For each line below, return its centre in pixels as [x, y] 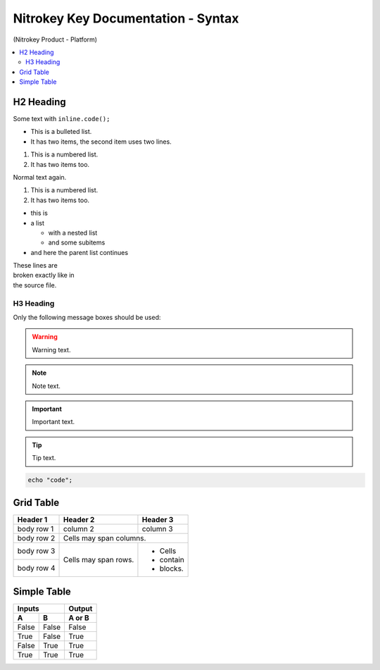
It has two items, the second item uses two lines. [101, 142]
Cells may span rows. [99, 559]
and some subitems [77, 242]
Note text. [46, 386]
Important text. [53, 422]
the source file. [35, 285]
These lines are [35, 266]
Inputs [28, 609]
